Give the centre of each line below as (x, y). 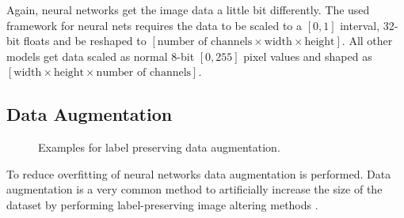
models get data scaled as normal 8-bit (101, 56)
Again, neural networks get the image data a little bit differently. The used (188, 9)
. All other (367, 41)
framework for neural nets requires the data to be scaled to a (154, 25)
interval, (360, 25)
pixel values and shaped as (308, 56)
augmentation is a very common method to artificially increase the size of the (194, 189)
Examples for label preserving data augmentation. (159, 147)
